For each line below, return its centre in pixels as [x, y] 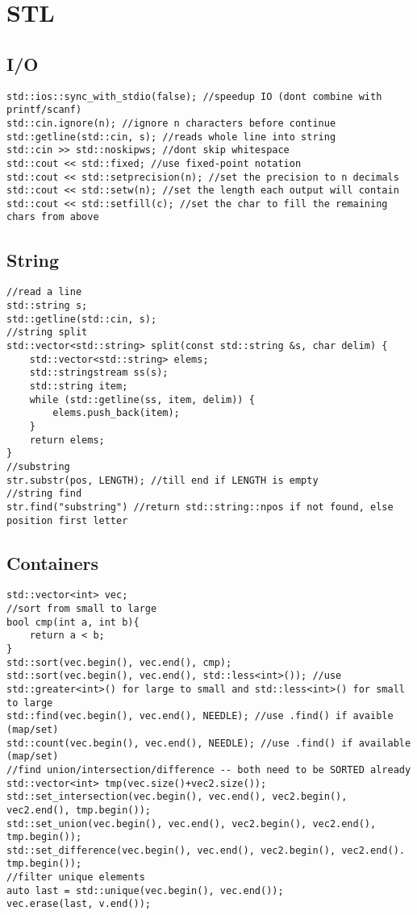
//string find [44, 494]
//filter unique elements [76, 878]
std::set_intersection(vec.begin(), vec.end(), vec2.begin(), [177, 797]
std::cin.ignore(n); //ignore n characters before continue [171, 123]
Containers [53, 562]
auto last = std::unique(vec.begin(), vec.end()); [145, 890]
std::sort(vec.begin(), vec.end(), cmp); [119, 662]
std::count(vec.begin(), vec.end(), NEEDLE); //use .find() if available [209, 743]
